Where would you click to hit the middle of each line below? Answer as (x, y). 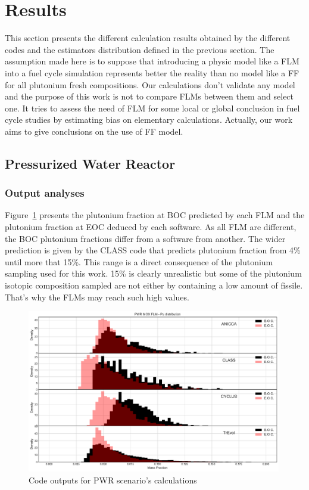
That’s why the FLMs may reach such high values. (97, 297)
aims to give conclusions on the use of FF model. (94, 131)
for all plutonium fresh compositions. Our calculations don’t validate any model (150, 84)
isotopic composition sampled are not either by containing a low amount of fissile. (154, 285)
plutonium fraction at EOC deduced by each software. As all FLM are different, (151, 227)
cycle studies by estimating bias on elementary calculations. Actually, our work (149, 120)
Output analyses (45, 193)
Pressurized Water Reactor (90, 163)
